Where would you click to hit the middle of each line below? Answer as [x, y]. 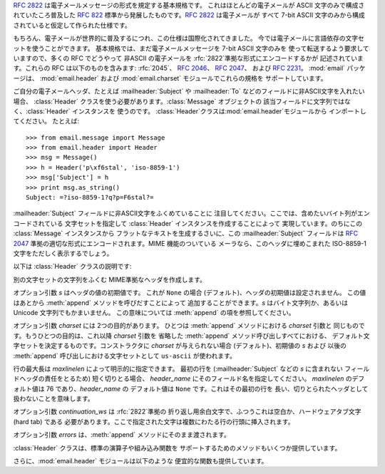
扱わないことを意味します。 [53, 398]
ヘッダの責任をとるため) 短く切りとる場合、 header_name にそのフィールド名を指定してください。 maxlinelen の [185, 378]
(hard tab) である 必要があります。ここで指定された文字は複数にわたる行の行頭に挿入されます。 [154, 421]
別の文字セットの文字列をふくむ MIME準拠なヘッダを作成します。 [110, 279]
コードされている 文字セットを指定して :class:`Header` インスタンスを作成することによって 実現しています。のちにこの [188, 223]
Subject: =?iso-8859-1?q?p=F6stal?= [90, 197]
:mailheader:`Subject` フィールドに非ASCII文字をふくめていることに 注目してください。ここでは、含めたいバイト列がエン [191, 213]
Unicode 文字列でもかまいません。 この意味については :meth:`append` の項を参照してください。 [154, 312]
